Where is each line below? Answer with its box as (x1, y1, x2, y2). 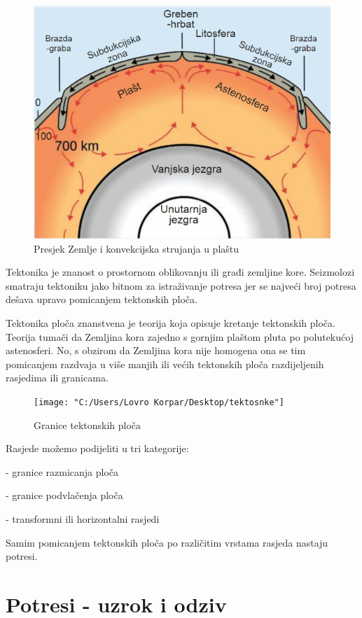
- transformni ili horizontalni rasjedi (6, 512, 160, 526)
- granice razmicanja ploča (6, 464, 119, 479)
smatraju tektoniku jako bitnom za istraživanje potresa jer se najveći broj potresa (6, 278, 356, 293)
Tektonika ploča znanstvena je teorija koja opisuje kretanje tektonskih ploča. (6, 316, 335, 330)
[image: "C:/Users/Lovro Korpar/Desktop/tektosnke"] (34, 397, 284, 407)
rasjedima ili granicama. (6, 370, 109, 385)
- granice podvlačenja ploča (6, 488, 123, 503)
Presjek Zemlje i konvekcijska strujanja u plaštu (34, 241, 239, 255)
